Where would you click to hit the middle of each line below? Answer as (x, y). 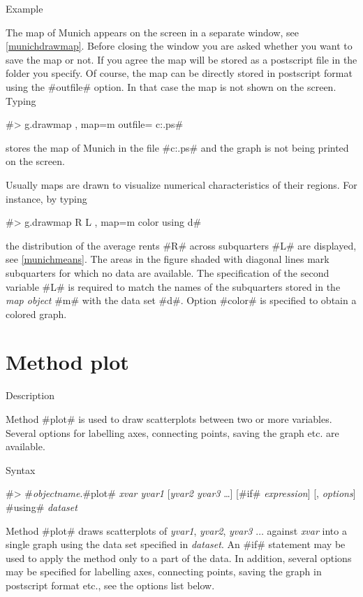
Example (24, 8)
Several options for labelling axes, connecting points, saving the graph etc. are (172, 432)
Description (30, 395)
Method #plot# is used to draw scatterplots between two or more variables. (169, 419)
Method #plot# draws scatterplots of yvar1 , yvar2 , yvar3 (129, 530)
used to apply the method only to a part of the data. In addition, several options (179, 558)
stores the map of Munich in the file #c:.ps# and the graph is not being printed (177, 147)
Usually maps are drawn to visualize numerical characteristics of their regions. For (181, 184)
